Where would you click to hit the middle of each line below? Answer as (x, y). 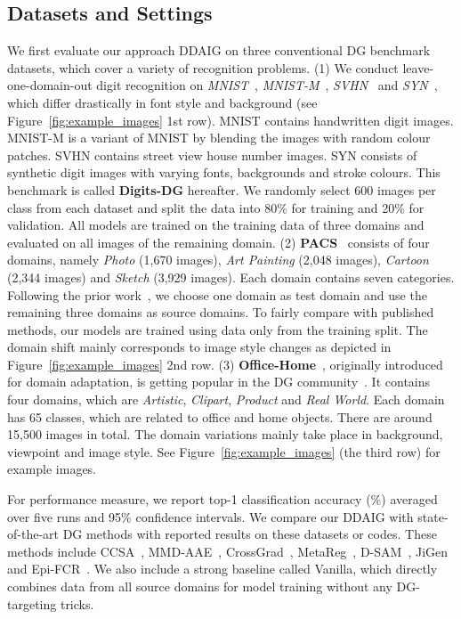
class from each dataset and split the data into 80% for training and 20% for (216, 207)
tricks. (77, 603)
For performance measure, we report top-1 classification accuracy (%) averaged (222, 499)
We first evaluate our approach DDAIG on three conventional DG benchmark (219, 50)
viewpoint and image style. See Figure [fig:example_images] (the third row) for (224, 451)
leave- (418, 67)
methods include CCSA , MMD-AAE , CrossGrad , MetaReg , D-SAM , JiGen (228, 551)
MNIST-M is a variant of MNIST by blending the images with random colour (219, 138)
